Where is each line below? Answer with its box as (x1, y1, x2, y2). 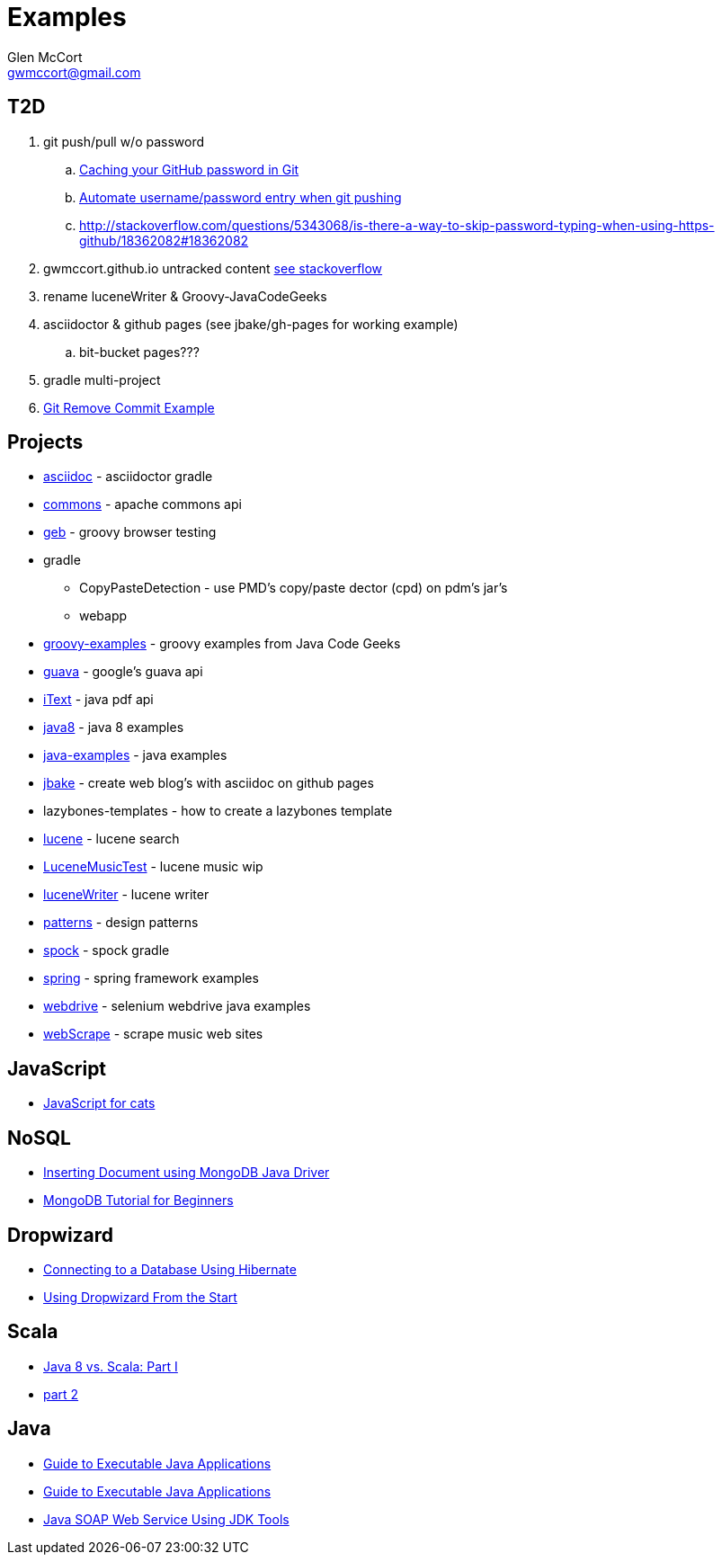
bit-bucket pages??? (79, 344, 200, 360)
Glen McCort (7, 49, 83, 65)
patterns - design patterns (43, 915, 199, 931)
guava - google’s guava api (43, 664, 203, 680)
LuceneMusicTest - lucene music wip (43, 859, 263, 875)
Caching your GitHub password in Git (79, 161, 299, 177)
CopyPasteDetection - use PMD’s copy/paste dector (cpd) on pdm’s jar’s (79, 580, 508, 596)
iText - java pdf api (43, 692, 154, 708)
